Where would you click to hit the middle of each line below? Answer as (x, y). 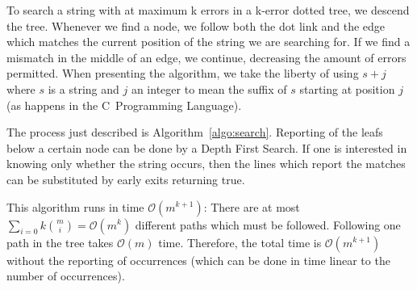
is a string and (83, 88)
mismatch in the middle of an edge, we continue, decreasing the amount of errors (206, 57)
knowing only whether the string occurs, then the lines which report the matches (206, 164)
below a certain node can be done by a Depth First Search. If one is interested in (207, 147)
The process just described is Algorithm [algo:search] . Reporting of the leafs (195, 132)
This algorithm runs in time (75, 206)
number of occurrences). (66, 276)
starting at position (347, 88)
